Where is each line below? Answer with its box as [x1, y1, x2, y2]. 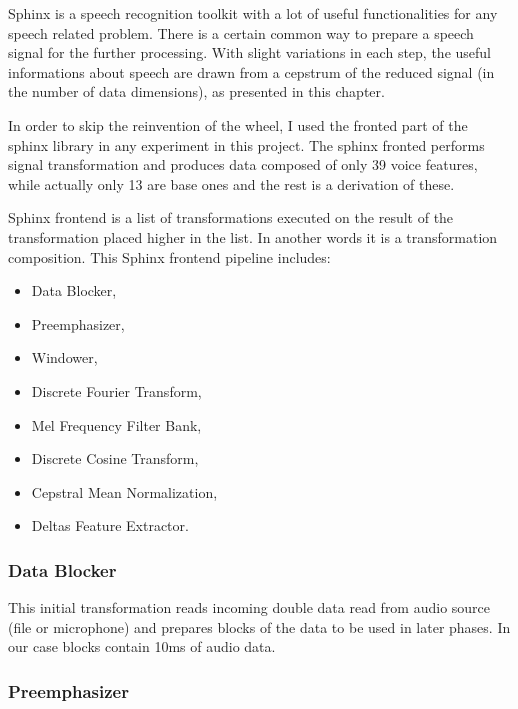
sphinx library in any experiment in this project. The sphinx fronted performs [8, 134, 485, 155]
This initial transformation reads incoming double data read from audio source [8, 597, 491, 618]
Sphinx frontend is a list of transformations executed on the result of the [8, 207, 454, 228]
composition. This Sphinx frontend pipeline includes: [8, 246, 331, 267]
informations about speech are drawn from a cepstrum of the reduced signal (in [8, 61, 495, 82]
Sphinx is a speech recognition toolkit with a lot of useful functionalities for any [8, 3, 498, 23]
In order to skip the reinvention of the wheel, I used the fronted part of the [8, 114, 468, 135]
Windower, [31, 347, 98, 368]
